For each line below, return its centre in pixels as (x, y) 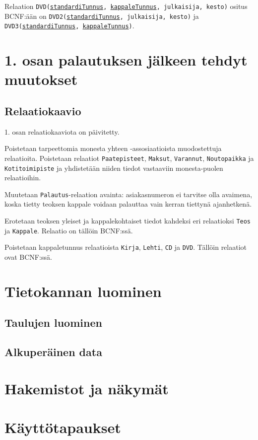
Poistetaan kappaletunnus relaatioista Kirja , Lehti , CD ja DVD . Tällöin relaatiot (126, 247)
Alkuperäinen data (53, 352)
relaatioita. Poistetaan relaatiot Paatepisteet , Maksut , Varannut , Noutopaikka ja (129, 158)
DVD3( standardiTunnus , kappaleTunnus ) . (69, 26)
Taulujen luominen (53, 323)
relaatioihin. (23, 178)
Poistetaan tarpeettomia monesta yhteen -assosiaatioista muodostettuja (113, 148)
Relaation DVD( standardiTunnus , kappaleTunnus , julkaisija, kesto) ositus (126, 6)
